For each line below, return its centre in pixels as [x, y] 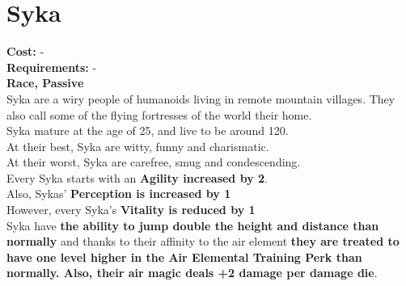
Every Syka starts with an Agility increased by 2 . [137, 177]
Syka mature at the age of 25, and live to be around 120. [148, 130]
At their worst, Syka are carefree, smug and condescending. [154, 162]
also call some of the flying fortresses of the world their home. [159, 114]
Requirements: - [52, 67]
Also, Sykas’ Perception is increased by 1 [119, 193]
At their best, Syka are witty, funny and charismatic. [138, 146]
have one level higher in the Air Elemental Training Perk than [184, 257]
